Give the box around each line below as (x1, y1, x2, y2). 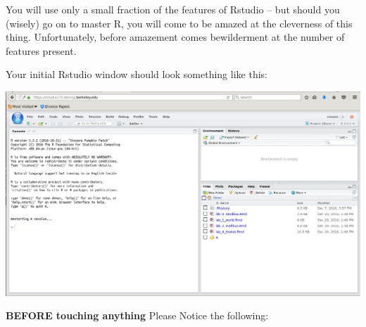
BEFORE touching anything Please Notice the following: (6, 308, 269, 323)
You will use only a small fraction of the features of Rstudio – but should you (6, 2, 340, 16)
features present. (6, 43, 77, 58)
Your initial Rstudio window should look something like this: (6, 67, 267, 82)
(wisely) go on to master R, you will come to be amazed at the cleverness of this (6, 15, 353, 30)
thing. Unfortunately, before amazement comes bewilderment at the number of (6, 30, 345, 44)
